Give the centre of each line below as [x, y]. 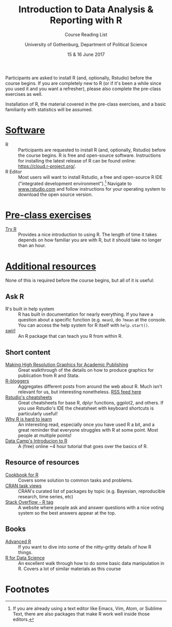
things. [25, 552]
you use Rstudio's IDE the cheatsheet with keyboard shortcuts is [86, 408]
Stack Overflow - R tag [29, 502]
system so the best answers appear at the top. [67, 513]
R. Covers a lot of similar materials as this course [70, 569]
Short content [28, 352]
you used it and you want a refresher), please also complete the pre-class [83, 89]
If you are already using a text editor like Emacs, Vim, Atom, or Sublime [87, 608]
